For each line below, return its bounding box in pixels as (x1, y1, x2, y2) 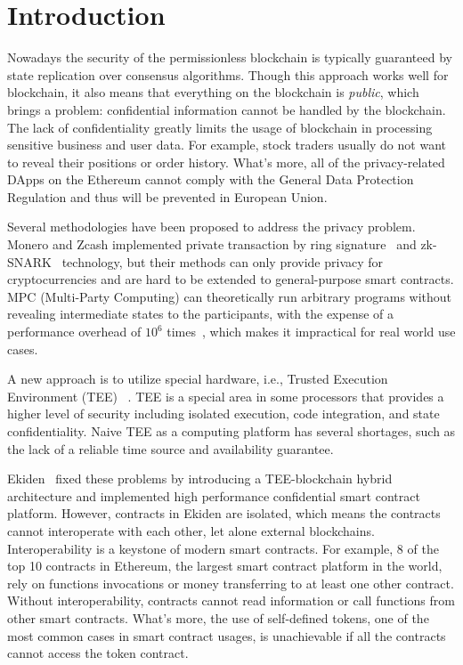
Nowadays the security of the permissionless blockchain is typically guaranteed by (7, 48, 452, 67)
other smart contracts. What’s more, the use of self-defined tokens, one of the (7, 608, 429, 627)
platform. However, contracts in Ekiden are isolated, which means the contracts (7, 504, 441, 523)
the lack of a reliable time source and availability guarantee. (7, 439, 334, 458)
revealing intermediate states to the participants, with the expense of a (7, 304, 394, 323)
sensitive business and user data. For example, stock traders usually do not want (7, 135, 446, 154)
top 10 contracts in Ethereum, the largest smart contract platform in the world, (7, 556, 443, 575)
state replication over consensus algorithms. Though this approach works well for (7, 65, 449, 84)
